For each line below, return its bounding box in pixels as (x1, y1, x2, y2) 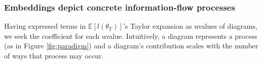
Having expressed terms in (4, 21, 86, 31)
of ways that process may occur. (4, 50, 104, 60)
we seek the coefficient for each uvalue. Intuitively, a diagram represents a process (4, 30, 257, 41)
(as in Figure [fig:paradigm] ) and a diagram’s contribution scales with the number (4, 40, 258, 51)
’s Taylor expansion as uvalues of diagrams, (123, 21, 257, 31)
